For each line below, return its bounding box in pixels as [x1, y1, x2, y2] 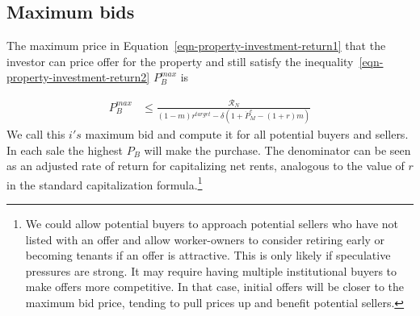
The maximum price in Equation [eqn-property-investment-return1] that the [6, 37, 386, 54]
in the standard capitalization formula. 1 [6, 173, 203, 193]
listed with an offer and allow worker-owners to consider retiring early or [25, 231, 385, 247]
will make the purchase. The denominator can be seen [144, 141, 411, 158]
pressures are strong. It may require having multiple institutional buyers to [25, 262, 397, 279]
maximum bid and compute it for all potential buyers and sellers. [85, 126, 409, 143]
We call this [6, 126, 65, 143]
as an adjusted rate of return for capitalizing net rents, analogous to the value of [6, 157, 405, 174]
